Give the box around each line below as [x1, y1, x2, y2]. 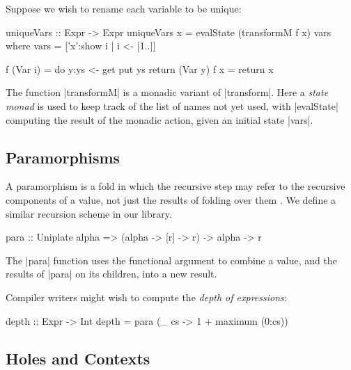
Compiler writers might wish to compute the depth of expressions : [6, 289, 287, 304]
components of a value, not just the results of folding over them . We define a [6, 192, 336, 207]
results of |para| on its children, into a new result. [6, 266, 217, 281]
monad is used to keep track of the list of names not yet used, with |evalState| [6, 98, 338, 113]
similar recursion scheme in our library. [6, 206, 172, 220]
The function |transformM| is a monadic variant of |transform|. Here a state [6, 85, 329, 99]
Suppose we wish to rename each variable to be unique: [6, 1, 242, 15]
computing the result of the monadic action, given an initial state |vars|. [6, 112, 313, 127]
